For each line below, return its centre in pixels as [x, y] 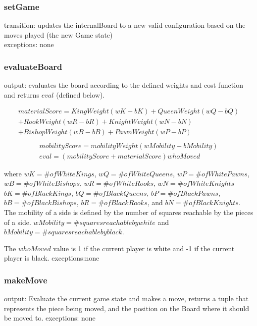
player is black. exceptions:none [52, 258]
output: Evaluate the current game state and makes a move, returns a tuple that [127, 299]
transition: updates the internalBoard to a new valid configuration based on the [125, 25]
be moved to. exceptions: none [50, 318]
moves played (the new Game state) [58, 34]
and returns [22, 94]
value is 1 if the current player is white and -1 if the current [144, 248]
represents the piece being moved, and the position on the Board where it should [127, 308]
